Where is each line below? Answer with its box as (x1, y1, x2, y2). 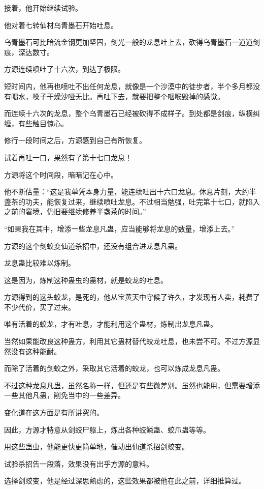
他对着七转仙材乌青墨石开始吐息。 (4, 19, 118, 30)
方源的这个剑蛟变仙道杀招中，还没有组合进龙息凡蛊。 (4, 240, 182, 251)
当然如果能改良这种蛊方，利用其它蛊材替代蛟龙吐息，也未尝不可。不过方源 (4, 336, 253, 347)
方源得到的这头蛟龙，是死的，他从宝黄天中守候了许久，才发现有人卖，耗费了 (4, 292, 260, 302)
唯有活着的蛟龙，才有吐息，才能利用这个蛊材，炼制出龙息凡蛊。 (4, 319, 217, 329)
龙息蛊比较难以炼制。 (4, 257, 75, 268)
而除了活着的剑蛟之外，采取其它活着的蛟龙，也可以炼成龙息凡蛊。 (4, 363, 224, 373)
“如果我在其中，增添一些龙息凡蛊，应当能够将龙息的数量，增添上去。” (4, 223, 235, 234)
